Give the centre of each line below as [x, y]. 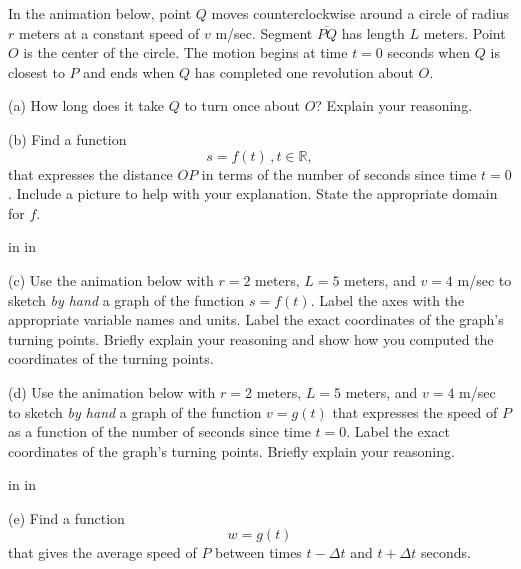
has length [373, 32]
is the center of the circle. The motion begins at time [185, 52]
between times [258, 552]
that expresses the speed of [415, 411]
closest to [36, 71]
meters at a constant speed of [109, 32]
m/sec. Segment [264, 32]
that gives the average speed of [102, 552]
